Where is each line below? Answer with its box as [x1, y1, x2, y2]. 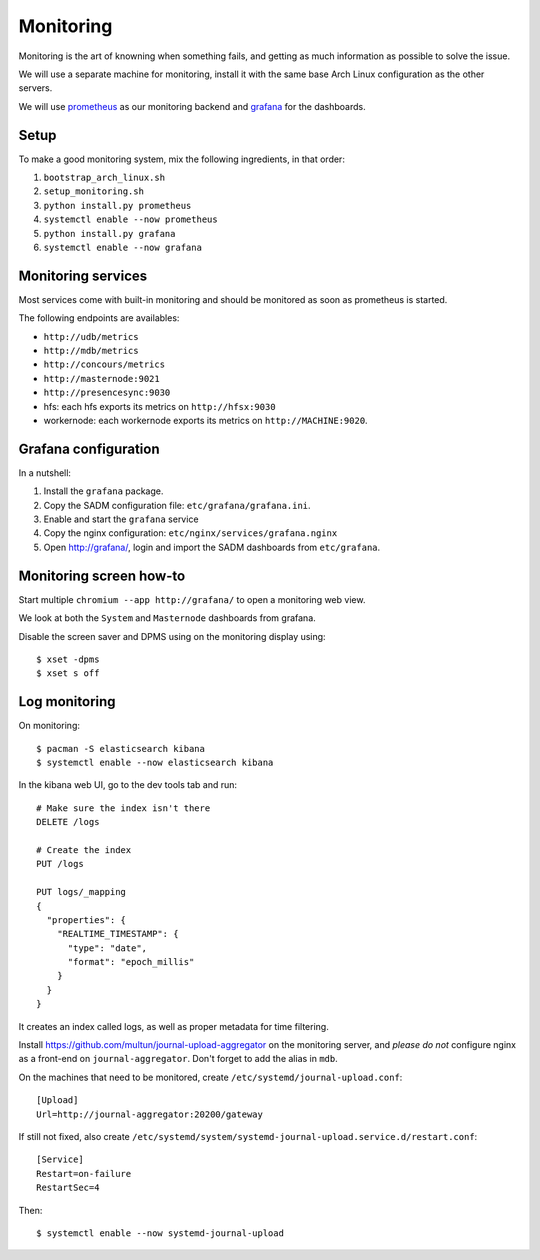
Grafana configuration [18, 440, 160, 457]
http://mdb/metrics [43, 345, 139, 357]
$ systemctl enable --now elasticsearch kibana [36, 757, 274, 769]
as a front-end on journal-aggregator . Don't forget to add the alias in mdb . [18, 1053, 339, 1065]
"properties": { [46, 914, 127, 925]
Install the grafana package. [43, 485, 164, 497]
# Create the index [36, 844, 132, 855]
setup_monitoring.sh [43, 186, 145, 197]
